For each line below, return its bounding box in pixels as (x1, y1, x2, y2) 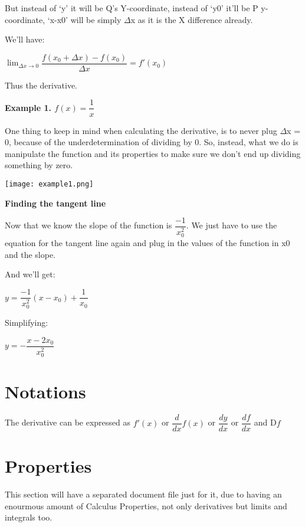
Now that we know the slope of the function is (5, 219, 172, 231)
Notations (5, 379, 86, 404)
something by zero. (5, 159, 73, 171)
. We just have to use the (186, 219, 277, 231)
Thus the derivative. (5, 78, 78, 91)
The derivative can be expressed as (5, 416, 130, 428)
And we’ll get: (5, 268, 55, 280)
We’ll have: (5, 33, 45, 45)
